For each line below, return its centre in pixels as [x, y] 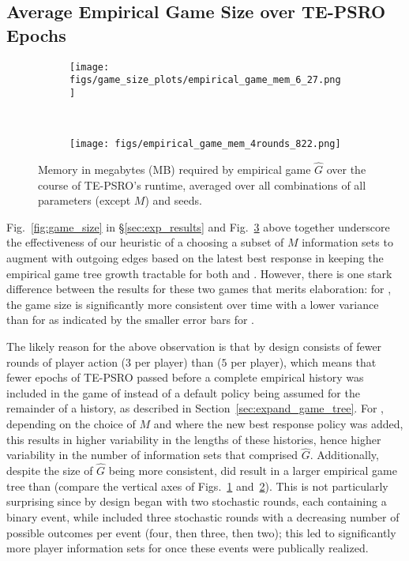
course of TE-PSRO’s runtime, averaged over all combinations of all [202, 184]
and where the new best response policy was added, [278, 423]
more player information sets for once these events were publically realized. [188, 548]
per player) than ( [178, 361]
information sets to [347, 242]
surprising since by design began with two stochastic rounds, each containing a [197, 501]
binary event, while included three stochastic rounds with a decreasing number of [203, 516]
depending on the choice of [71, 423]
